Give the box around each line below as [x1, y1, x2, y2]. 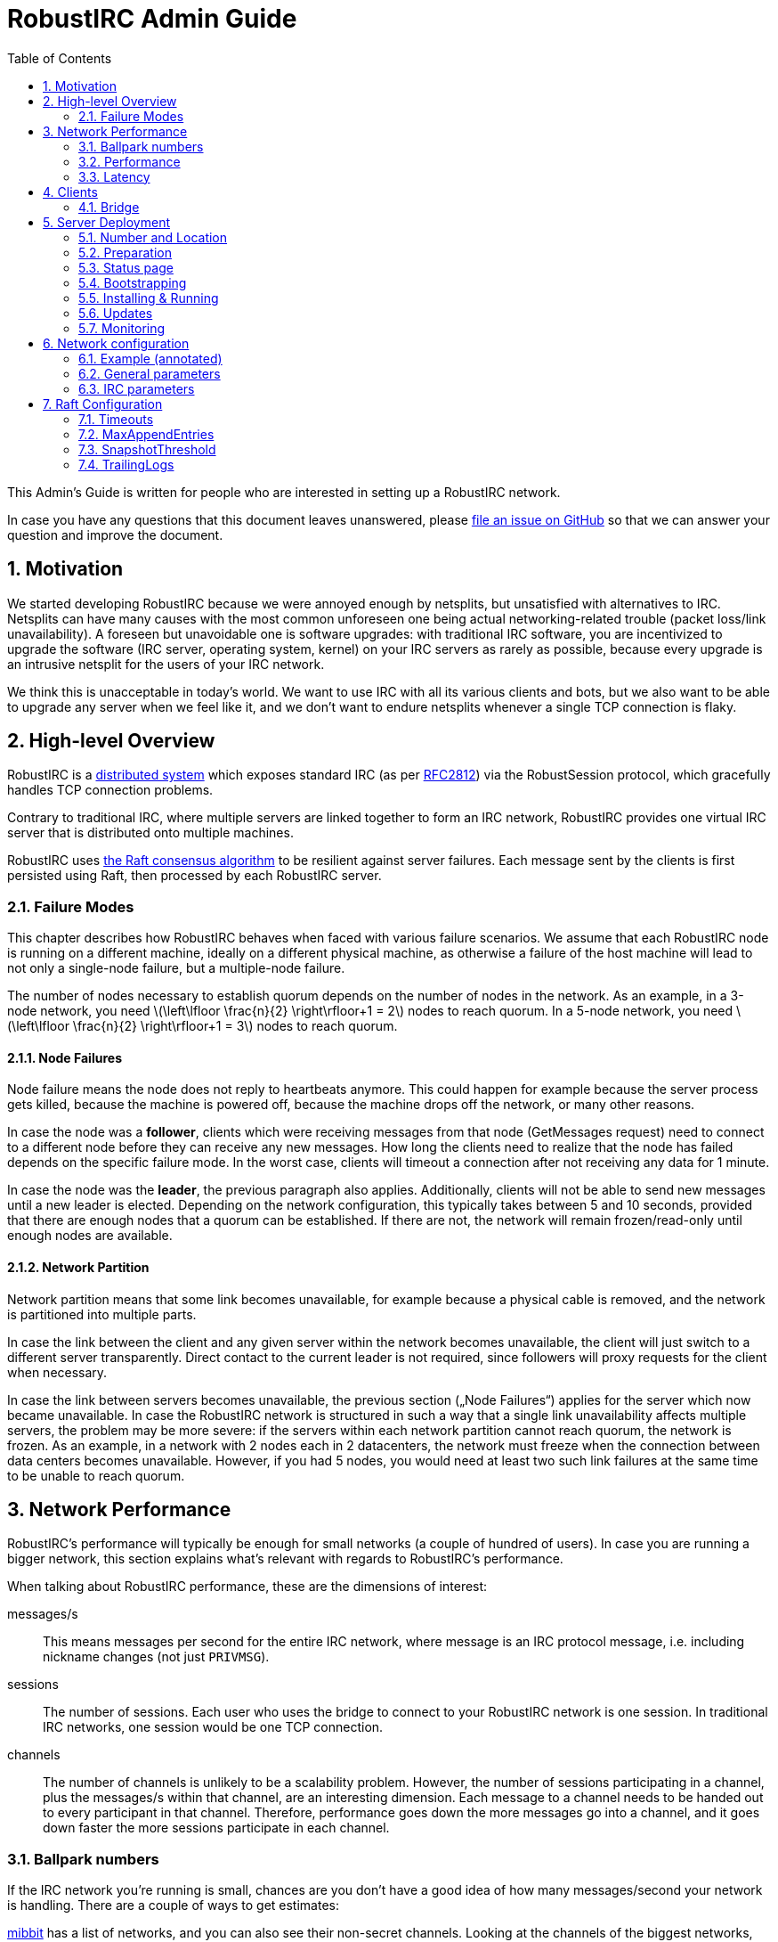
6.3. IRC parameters [78, 380, 195, 396]
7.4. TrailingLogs [78, 456, 174, 472]
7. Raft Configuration [43, 396, 163, 412]
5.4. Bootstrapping [78, 274, 187, 290]
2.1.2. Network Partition [7, 1260, 150, 1276]
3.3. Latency [78, 168, 150, 184]
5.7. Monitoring [78, 320, 166, 336]
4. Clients [43, 184, 98, 200]
